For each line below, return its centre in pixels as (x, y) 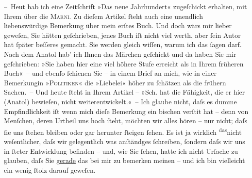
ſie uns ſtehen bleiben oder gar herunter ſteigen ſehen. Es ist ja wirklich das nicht (123, 131)
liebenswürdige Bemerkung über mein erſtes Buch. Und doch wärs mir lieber (118, 25)
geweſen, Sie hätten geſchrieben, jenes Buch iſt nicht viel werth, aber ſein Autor (122, 35)
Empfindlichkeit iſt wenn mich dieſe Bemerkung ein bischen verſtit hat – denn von (126, 111)
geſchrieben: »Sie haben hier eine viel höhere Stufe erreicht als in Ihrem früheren (124, 63)
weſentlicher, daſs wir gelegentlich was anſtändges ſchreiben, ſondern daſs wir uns (125, 141)
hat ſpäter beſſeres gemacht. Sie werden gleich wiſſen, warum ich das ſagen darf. (123, 44)
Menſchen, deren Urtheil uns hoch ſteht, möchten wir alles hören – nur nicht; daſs (126, 121)
